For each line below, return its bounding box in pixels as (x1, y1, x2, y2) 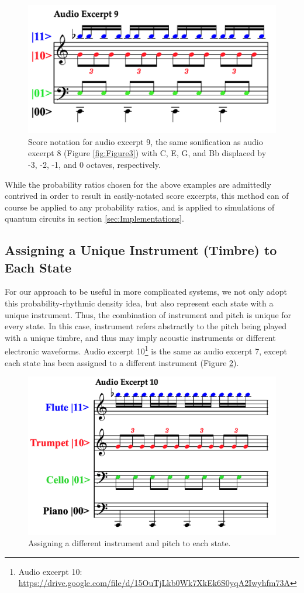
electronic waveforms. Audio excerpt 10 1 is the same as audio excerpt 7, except (5, 343, 288, 357)
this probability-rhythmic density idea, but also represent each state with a (5, 297, 274, 309)
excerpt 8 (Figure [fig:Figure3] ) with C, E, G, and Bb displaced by (28, 147, 267, 159)
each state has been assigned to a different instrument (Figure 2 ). (5, 356, 239, 368)
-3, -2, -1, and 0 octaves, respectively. (28, 158, 161, 170)
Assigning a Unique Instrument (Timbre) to (5, 241, 277, 259)
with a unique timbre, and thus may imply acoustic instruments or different (5, 331, 276, 343)
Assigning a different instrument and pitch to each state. (28, 537, 231, 549)
